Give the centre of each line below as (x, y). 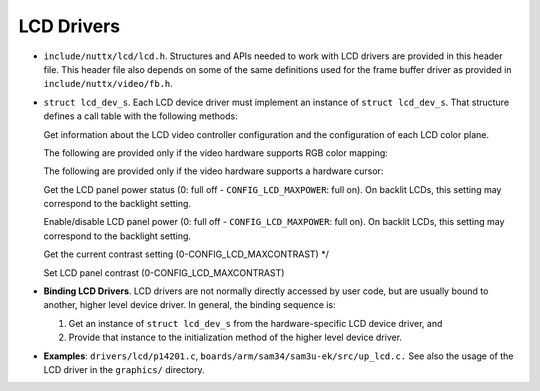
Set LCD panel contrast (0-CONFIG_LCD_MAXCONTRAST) (164, 272)
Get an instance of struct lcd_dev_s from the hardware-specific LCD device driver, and (255, 323)
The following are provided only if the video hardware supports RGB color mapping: (216, 152)
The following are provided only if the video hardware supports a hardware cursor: (213, 171)
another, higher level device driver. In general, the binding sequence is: (189, 305)
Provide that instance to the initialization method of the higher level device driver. (235, 337)
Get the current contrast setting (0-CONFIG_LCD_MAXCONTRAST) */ (186, 254)
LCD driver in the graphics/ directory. (124, 369)
